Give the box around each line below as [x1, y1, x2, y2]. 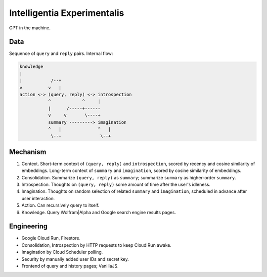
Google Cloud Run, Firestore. [21, 235, 81, 241]
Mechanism [9, 148, 46, 156]
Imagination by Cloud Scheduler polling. [21, 249, 103, 255]
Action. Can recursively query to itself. [21, 202, 100, 208]
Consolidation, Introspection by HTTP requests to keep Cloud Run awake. [21, 242, 172, 248]
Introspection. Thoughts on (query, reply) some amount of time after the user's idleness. [21, 181, 211, 188]
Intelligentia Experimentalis [9, 7, 125, 18]
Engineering [9, 222, 48, 230]
